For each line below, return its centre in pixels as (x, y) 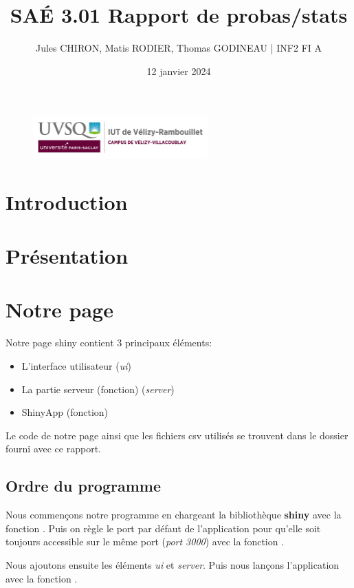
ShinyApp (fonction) (65, 412)
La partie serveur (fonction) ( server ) (98, 389)
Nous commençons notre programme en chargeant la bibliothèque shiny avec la (174, 515)
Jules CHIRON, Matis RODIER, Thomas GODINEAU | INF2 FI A (179, 48)
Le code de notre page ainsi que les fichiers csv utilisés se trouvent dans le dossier (177, 435)
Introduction (67, 201)
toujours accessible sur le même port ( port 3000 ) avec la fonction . (145, 542)
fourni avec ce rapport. (53, 449)
